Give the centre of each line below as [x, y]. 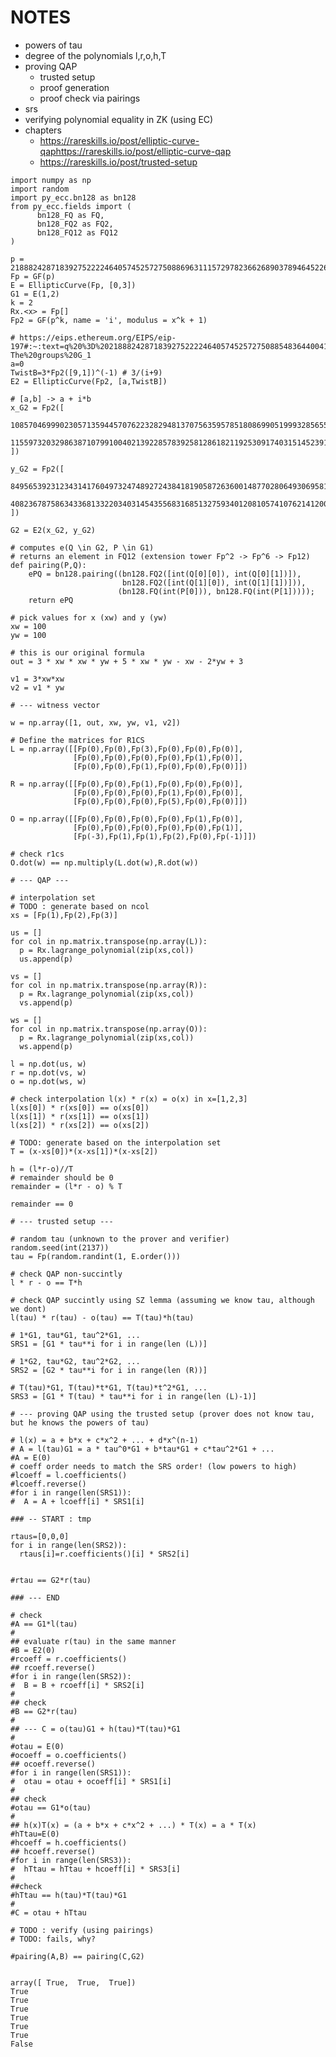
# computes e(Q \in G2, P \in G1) [82, 547]
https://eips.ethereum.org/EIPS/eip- [98, 337]
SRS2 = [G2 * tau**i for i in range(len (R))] [109, 1370]
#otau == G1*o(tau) [51, 1807]
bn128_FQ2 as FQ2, [75, 224]
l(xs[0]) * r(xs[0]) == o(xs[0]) [80, 1107]
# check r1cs [37, 854]
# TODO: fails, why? [53, 1939]
